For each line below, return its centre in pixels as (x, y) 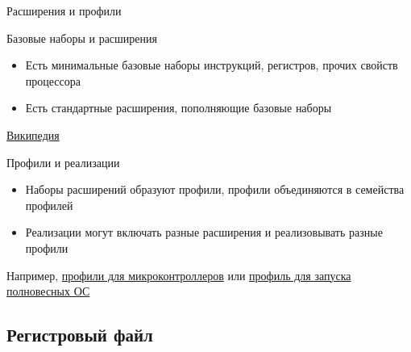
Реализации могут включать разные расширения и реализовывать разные (204, 232)
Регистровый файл (80, 335)
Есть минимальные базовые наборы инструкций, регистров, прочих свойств (212, 65)
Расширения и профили (64, 10)
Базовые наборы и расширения (82, 38)
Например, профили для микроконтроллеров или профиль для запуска (179, 275)
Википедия (33, 134)
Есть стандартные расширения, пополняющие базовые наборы (179, 108)
